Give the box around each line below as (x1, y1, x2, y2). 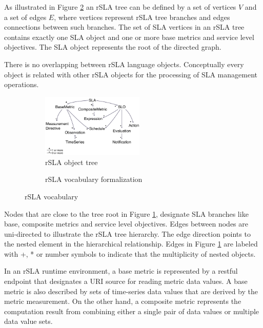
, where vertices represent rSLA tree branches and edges (54, 11, 230, 22)
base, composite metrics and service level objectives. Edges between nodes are (4, 218, 248, 229)
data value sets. (4, 316, 53, 326)
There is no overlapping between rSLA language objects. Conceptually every (4, 58, 244, 69)
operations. (4, 79, 39, 90)
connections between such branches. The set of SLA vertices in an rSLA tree (4, 22, 245, 32)
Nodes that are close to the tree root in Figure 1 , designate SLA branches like (4, 208, 249, 219)
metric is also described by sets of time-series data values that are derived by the (4, 285, 258, 296)
